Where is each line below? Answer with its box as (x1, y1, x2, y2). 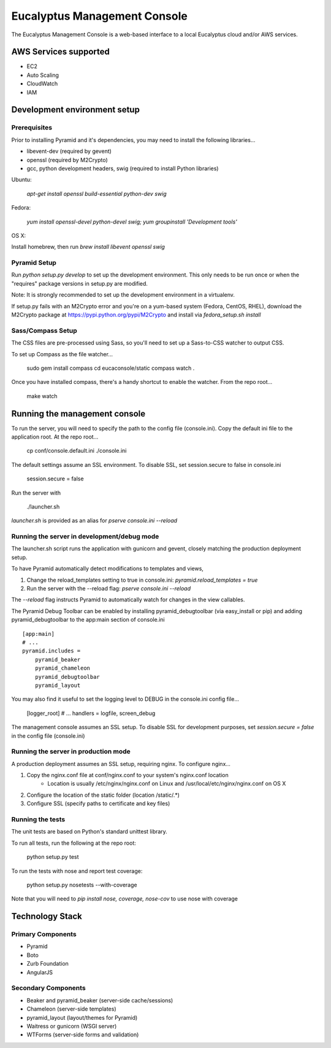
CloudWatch (26, 80, 58, 87)
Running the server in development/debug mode (11, 532, 159, 541)
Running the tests (11, 815, 66, 823)
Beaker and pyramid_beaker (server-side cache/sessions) (26, 996, 173, 1004)
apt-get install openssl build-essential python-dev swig (26, 190, 167, 197)
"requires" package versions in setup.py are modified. (11, 280, 148, 287)
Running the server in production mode (11, 747, 131, 756)
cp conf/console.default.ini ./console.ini (26, 447, 127, 455)
